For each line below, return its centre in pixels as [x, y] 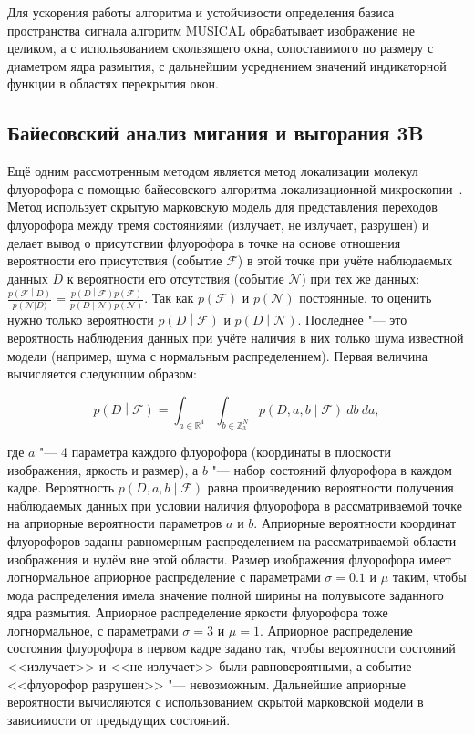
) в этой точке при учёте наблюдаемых [345, 260]
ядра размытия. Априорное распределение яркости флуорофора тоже [198, 612]
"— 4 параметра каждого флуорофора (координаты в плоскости [215, 451]
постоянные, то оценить [366, 298]
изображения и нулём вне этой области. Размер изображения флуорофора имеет [229, 559]
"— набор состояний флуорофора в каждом [332, 469]
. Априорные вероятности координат [355, 523]
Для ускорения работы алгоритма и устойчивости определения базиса [201, 12]
